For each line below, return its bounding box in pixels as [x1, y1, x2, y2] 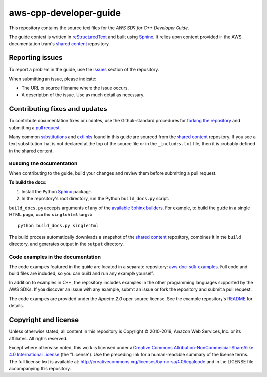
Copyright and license [9, 316, 79, 324]
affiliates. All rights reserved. [9, 335, 68, 341]
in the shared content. [9, 148, 54, 154]
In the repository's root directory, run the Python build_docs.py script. [21, 196, 169, 202]
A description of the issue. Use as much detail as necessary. [21, 92, 145, 98]
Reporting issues [9, 54, 63, 62]
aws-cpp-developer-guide [9, 7, 121, 18]
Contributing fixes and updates [9, 105, 107, 113]
